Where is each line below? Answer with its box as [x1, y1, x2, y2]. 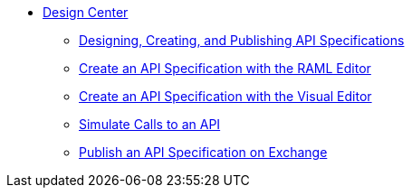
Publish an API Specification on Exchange [79, 144, 328, 160]
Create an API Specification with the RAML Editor [79, 60, 371, 76]
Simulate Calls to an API [79, 116, 221, 132]
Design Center [43, 5, 129, 20]
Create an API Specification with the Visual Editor [79, 88, 372, 104]
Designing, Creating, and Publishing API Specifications [79, 32, 405, 48]
